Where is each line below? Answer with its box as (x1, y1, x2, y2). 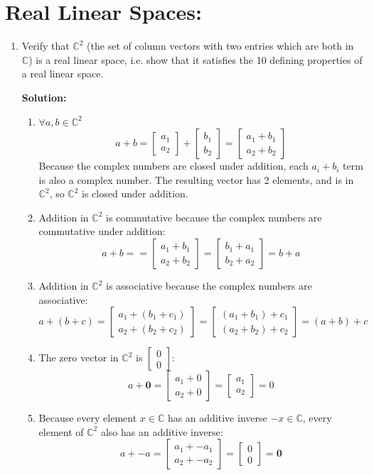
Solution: (21, 89, 67, 104)
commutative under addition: (38, 224, 166, 239)
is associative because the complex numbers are (105, 278, 312, 293)
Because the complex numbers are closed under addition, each (38, 158, 309, 173)
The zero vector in (38, 350, 119, 365)
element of (38, 424, 84, 439)
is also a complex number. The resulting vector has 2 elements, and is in (38, 172, 354, 187)
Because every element (38, 410, 137, 425)
